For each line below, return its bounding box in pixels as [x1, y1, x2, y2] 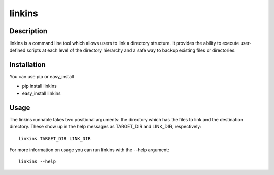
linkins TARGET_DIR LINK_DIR [18, 136, 91, 141]
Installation [9, 61, 46, 69]
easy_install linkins [22, 90, 61, 96]
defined [9, 47, 26, 53]
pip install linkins [22, 83, 57, 89]
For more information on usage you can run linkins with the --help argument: [9, 147, 169, 153]
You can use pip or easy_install [9, 74, 74, 80]
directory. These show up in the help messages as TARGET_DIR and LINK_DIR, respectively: [9, 124, 201, 130]
